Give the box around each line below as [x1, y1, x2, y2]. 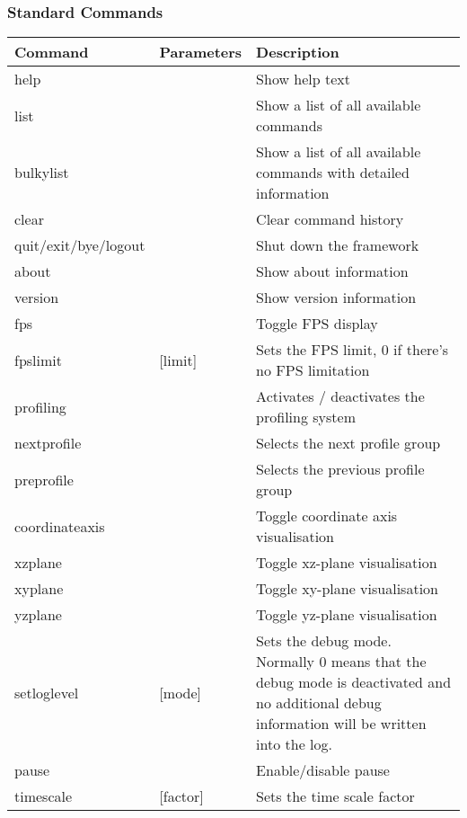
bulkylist [14, 162, 69, 183]
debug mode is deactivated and [256, 671, 452, 693]
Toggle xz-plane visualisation [256, 552, 437, 573]
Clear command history [256, 209, 404, 230]
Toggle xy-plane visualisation [256, 578, 438, 600]
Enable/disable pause [256, 760, 390, 781]
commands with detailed [256, 162, 410, 183]
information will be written [256, 713, 427, 734]
